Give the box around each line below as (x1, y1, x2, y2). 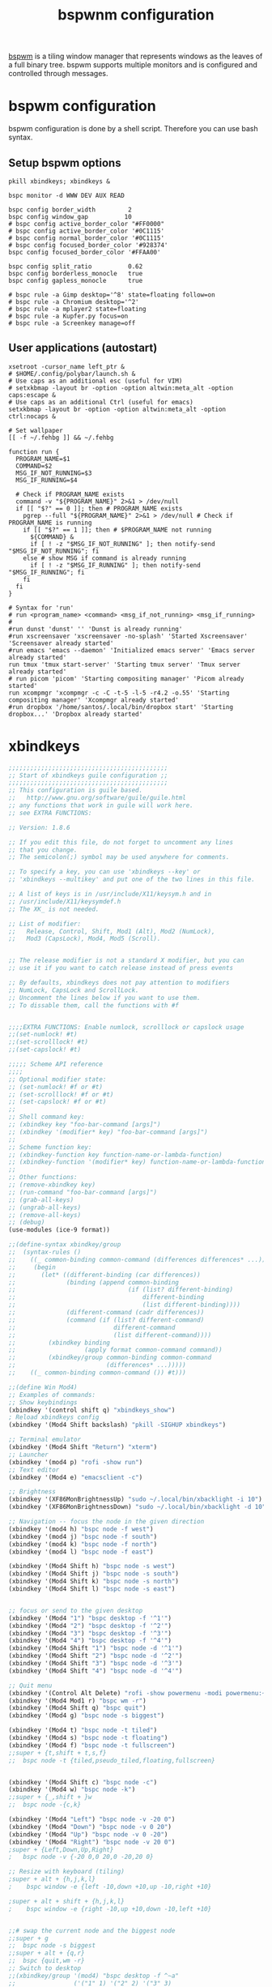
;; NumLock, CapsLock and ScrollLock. (8, 986, 139, 994)
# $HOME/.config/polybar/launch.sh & (8, 370, 136, 378)
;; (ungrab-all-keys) (8, 1203, 82, 1211)
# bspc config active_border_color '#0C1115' (8, 227, 164, 235)
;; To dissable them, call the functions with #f (8, 1001, 180, 1010)
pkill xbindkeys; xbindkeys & (8, 177, 111, 186)
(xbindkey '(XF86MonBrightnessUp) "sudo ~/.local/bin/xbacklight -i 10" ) (8, 1495, 263, 1504)
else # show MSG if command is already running (23, 553, 186, 562)
